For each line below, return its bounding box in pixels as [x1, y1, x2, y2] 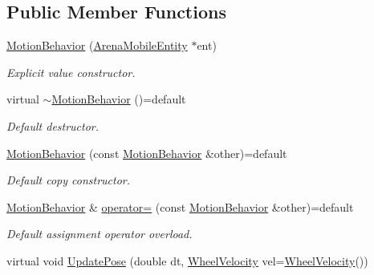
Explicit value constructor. [6, 63, 136, 80]
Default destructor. [6, 117, 100, 134]
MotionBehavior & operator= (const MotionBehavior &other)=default [6, 198, 354, 215]
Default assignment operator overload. [6, 225, 193, 242]
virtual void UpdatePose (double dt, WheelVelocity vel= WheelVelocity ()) [6, 252, 368, 269]
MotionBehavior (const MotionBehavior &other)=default [6, 144, 287, 161]
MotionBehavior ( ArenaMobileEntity [6, 37, 188, 54]
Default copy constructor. [6, 172, 131, 188]
